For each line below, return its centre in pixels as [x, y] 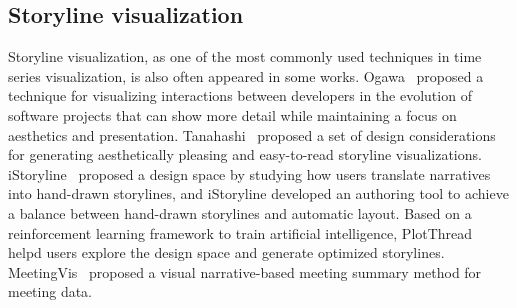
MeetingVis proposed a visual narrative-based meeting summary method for [245, 271]
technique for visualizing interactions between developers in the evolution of [240, 95]
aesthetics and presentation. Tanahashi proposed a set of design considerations [252, 134]
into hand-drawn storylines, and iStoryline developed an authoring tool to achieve [258, 193]
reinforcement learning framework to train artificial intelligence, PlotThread [240, 232]
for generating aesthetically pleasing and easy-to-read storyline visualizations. [245, 154]
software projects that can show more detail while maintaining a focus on [232, 114]
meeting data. [50, 291]
